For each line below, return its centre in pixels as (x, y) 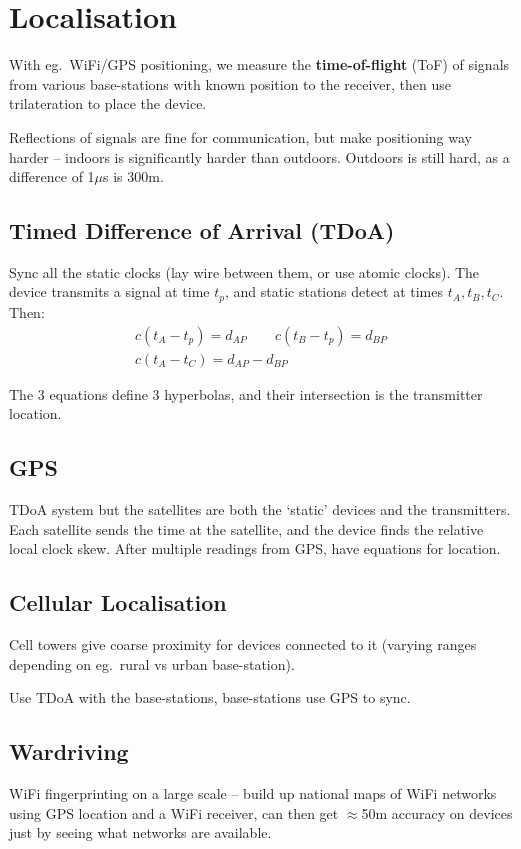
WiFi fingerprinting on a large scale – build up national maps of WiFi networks (253, 792)
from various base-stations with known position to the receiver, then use (230, 83)
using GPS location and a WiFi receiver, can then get (174, 812)
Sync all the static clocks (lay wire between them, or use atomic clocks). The (244, 271)
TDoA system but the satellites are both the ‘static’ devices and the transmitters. (260, 508)
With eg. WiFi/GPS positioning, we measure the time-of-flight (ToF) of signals (259, 64)
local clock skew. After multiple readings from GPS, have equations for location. (255, 548)
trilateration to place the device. (108, 103)
